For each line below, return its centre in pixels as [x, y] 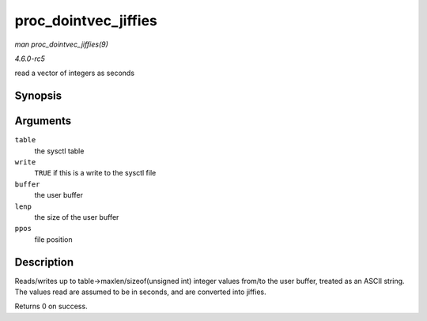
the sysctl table [59, 151]
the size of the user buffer [77, 217]
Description [44, 262]
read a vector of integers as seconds [74, 73]
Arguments [43, 121]
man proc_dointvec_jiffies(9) [61, 44]
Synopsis [38, 96]
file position [53, 239]
